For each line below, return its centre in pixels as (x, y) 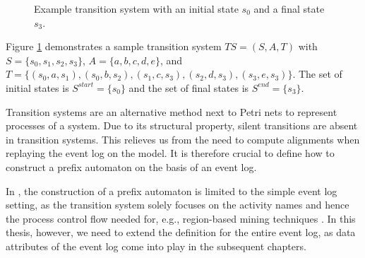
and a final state (289, 8)
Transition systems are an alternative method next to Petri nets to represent (172, 111)
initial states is (37, 87)
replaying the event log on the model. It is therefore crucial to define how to (170, 153)
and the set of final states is (189, 87)
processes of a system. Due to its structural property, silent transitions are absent (182, 125)
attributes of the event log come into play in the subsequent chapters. (156, 246)
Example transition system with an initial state (136, 8)
